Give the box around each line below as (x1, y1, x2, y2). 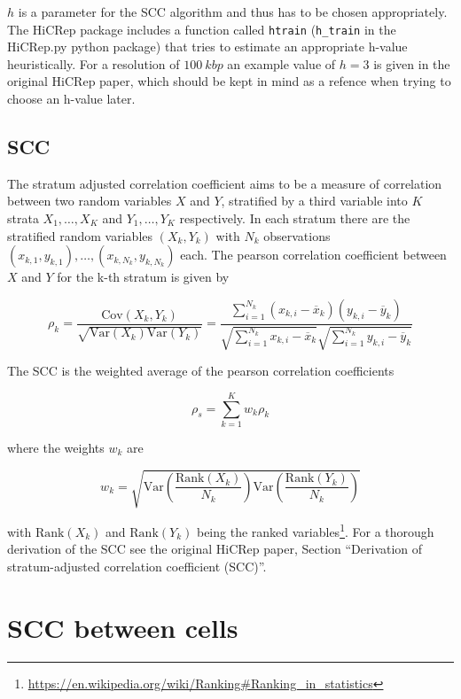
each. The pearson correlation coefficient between (180, 245, 447, 264)
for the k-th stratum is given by (57, 268, 230, 286)
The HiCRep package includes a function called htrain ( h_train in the (7, 19, 396, 38)
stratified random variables (7, 226, 153, 245)
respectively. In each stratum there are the (179, 209, 410, 228)
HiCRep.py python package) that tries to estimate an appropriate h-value (7, 37, 408, 56)
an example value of (227, 54, 336, 73)
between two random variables (7, 191, 172, 210)
